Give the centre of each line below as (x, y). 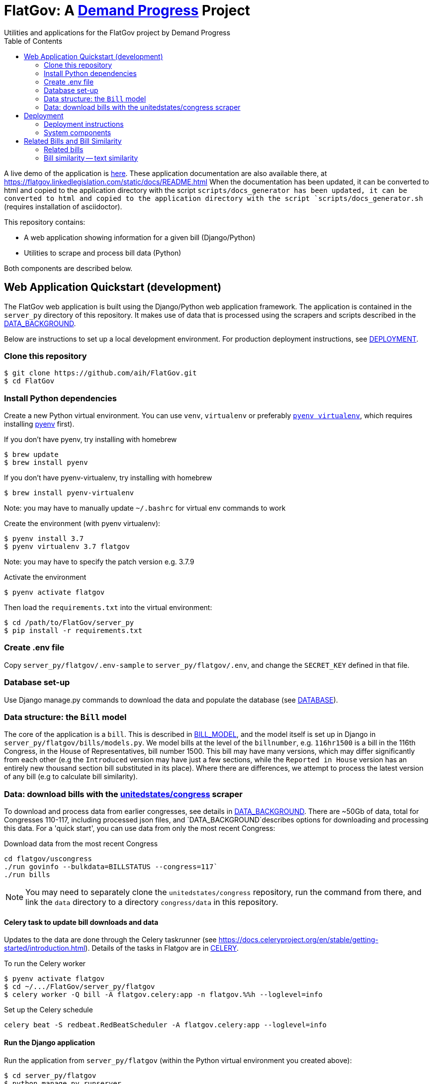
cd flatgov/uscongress (48, 859)
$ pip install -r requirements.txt (73, 631)
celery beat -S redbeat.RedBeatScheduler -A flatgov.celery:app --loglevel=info (166, 1025)
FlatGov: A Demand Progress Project (127, 10)
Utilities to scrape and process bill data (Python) (103, 253)
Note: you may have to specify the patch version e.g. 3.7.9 (99, 562)
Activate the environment (45, 577)
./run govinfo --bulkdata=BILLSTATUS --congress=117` (111, 867)
